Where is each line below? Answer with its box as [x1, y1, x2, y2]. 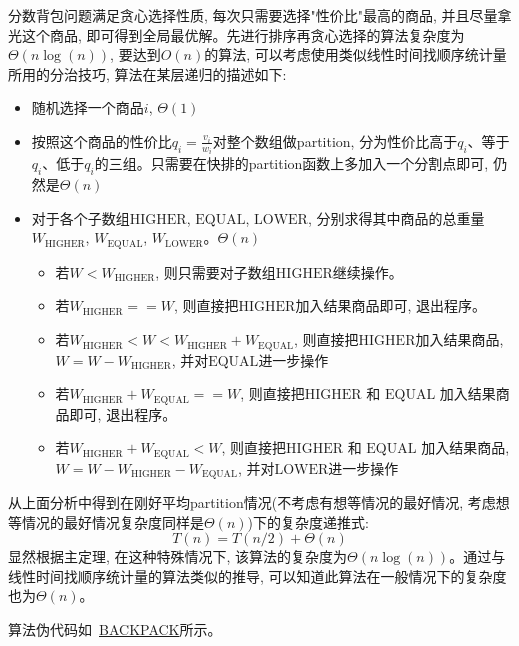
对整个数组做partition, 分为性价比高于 [212, 130, 458, 151]
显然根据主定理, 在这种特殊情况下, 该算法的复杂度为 [8, 546, 348, 567]
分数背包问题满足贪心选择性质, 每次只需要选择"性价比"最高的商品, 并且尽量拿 [8, 5, 512, 25]
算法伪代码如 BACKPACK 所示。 [8, 619, 222, 640]
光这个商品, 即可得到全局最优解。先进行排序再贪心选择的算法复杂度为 [8, 24, 465, 45]
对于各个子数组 [31, 207, 130, 228]
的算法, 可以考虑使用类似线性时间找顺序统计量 [204, 44, 507, 65]
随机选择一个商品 [31, 97, 144, 118]
